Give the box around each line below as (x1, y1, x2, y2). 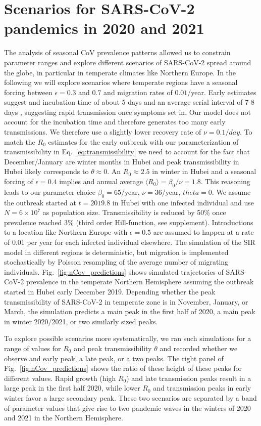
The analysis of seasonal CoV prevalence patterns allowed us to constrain (4, 47, 231, 58)
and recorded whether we (160, 343, 238, 353)
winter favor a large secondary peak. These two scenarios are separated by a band (4, 392, 257, 403)
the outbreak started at (4, 197, 76, 207)
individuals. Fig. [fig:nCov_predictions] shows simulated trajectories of (4, 266, 224, 277)
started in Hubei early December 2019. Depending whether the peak (4, 286, 216, 296)
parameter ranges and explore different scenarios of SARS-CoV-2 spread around (4, 57, 251, 67)
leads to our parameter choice (4, 186, 96, 197)
